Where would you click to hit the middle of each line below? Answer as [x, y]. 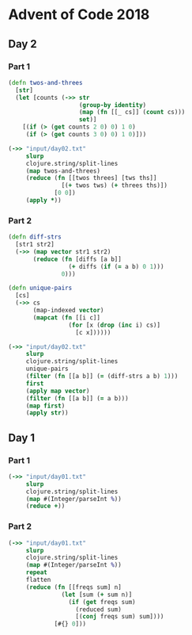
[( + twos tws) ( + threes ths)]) [115, 186]
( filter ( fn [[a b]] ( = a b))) [77, 398]
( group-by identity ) [113, 105]
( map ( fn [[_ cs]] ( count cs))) [132, 113]
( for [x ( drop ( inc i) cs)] [114, 325]
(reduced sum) [99, 609]
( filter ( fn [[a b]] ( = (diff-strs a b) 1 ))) [102, 377]
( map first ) [45, 406]
